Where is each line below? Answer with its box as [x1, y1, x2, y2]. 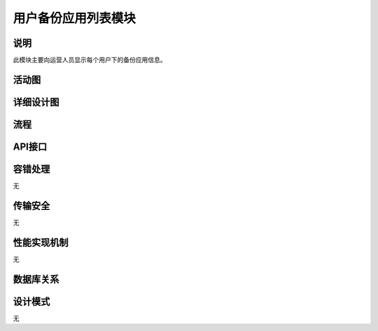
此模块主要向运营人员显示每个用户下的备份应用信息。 [13, 56, 167, 64]
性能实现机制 [13, 237, 69, 248]
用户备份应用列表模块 [13, 10, 136, 26]
